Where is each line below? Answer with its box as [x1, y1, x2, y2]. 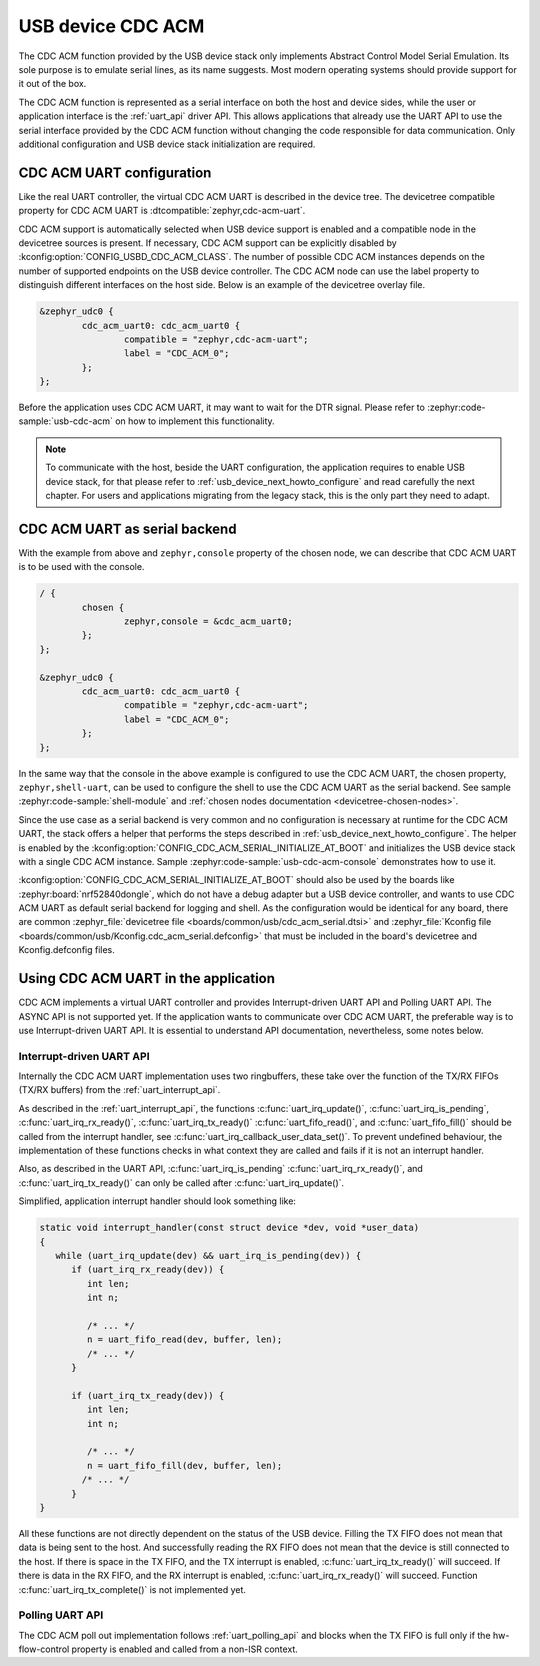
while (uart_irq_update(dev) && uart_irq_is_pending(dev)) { [55, 1250, 362, 1261]
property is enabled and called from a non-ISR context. [71, 1643, 299, 1655]
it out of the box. [18, 78, 87, 90]
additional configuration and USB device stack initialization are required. [18, 138, 316, 150]
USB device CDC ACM [18, 15, 205, 37]
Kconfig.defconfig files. [18, 944, 115, 956]
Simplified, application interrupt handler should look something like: [18, 1195, 297, 1207]
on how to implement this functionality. [115, 415, 275, 427]
